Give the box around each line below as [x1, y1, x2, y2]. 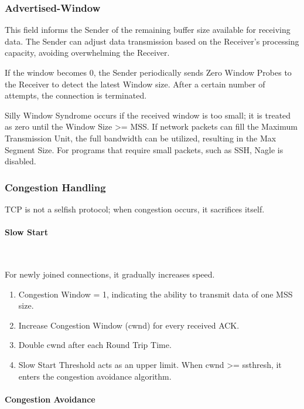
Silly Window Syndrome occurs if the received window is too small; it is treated [5, 109, 291, 121]
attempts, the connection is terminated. [5, 89, 147, 102]
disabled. [5, 155, 36, 167]
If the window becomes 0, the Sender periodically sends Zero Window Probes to [5, 66, 292, 78]
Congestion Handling [5, 180, 106, 194]
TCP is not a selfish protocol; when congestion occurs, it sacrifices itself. [5, 202, 265, 215]
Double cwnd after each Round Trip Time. [18, 339, 172, 351]
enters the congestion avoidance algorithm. [18, 370, 172, 382]
